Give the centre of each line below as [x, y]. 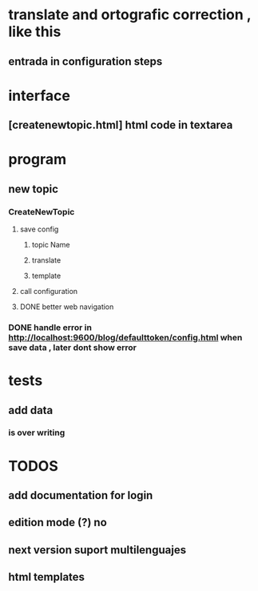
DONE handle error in [50, 328]
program [38, 160]
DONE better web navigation [67, 307]
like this [35, 32]
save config [39, 229]
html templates [47, 577]
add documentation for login [81, 495]
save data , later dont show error [73, 348]
